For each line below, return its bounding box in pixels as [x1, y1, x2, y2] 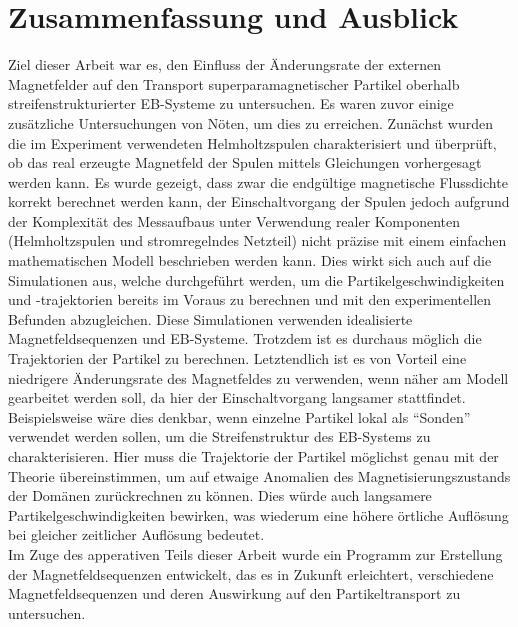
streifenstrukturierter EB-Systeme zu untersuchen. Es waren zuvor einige [8, 93, 454, 114]
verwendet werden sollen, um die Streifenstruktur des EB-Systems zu [8, 426, 431, 447]
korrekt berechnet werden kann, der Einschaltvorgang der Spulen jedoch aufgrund [8, 191, 510, 212]
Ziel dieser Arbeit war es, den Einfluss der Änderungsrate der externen [8, 54, 441, 75]
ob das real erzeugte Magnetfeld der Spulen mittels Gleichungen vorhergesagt [8, 152, 482, 173]
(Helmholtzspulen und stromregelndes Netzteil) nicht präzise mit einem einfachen [8, 230, 507, 251]
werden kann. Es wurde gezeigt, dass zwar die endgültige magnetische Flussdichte [8, 171, 508, 192]
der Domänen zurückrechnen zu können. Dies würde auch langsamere [8, 485, 432, 506]
